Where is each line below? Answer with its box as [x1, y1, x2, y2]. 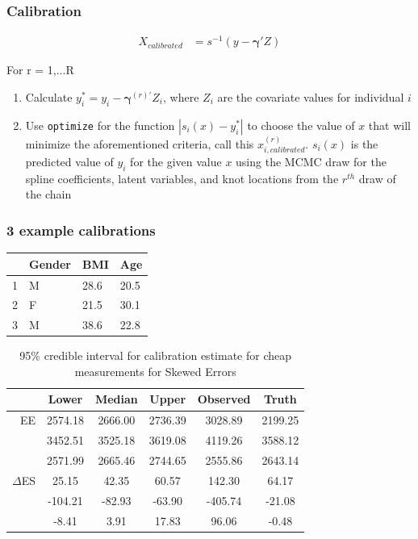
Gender [29, 255, 71, 272]
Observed [197, 391, 251, 407]
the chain [25, 186, 72, 203]
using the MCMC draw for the [236, 153, 387, 169]
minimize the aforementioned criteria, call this [25, 135, 254, 152]
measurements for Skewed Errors [74, 362, 236, 379]
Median [94, 391, 138, 407]
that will [368, 116, 411, 133]
